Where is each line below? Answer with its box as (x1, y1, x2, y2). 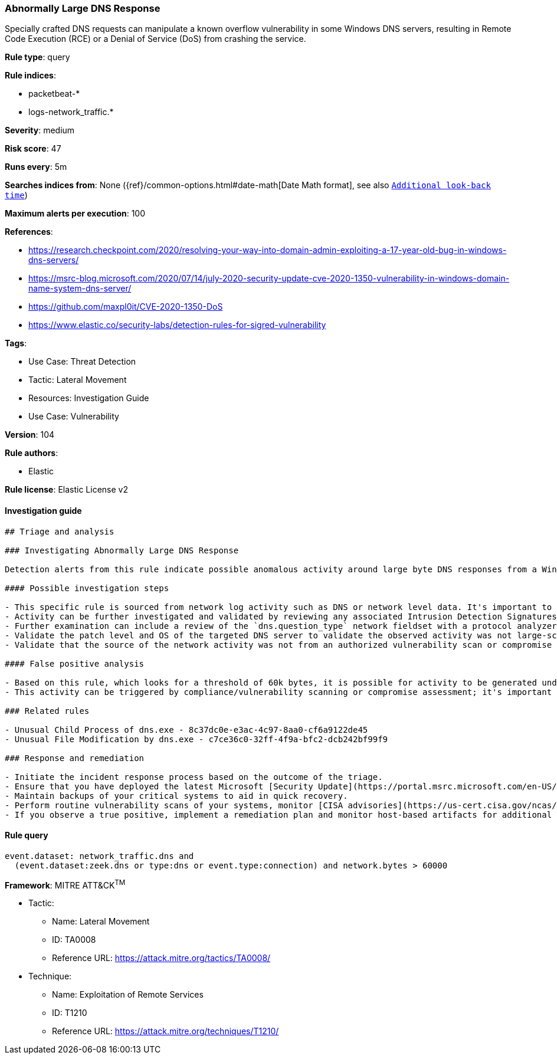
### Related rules (5, 706, 90, 716)
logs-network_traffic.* (28, 107, 114, 117)
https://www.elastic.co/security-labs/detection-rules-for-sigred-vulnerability (28, 320, 326, 330)
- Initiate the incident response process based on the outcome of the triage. (5, 772, 383, 782)
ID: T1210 (52, 1008, 87, 1018)
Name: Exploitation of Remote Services (52, 989, 204, 1000)
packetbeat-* (28, 88, 80, 99)
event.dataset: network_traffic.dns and (5, 851, 194, 861)
